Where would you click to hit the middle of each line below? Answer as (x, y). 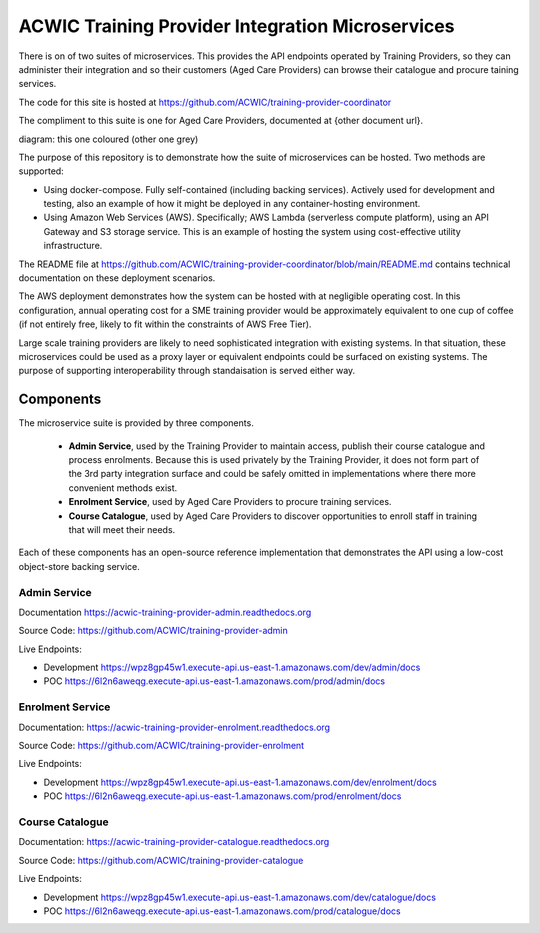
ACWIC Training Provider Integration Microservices (236, 26)
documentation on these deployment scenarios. (117, 278)
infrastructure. (73, 246)
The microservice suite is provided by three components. (136, 423)
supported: (41, 171)
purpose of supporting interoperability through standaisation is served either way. (187, 371)
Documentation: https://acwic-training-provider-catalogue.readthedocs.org (174, 842)
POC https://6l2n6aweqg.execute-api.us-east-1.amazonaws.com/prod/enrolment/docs (222, 796)
